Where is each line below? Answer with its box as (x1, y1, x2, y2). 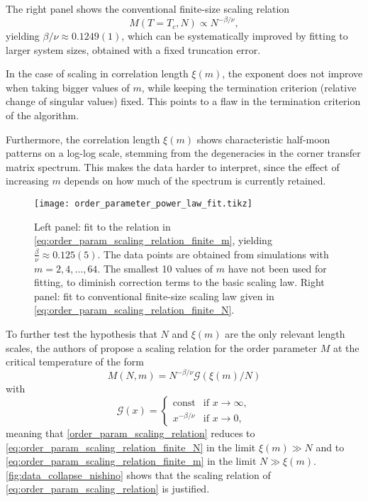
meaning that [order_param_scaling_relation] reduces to (6, 425, 255, 440)
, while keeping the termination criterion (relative (141, 79, 357, 94)
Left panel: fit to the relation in (34, 219, 171, 233)
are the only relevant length (225, 326, 345, 341)
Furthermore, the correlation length (6, 131, 160, 146)
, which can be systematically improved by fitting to (121, 28, 348, 43)
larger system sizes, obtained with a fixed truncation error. (6, 42, 261, 57)
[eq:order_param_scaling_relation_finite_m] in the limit (6, 453, 257, 468)
